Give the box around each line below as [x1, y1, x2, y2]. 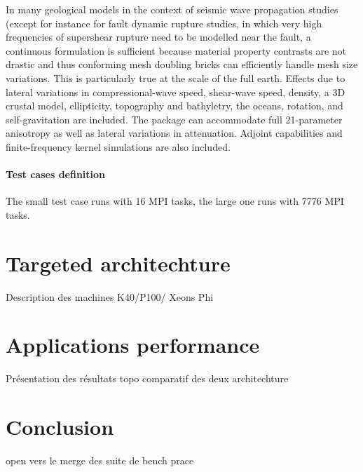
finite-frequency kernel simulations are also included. [6, 139, 231, 154]
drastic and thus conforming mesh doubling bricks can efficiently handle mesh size [6, 57, 358, 72]
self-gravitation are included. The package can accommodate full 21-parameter [6, 112, 343, 126]
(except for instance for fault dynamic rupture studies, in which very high [6, 15, 322, 30]
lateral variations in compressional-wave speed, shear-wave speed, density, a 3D [6, 84, 345, 99]
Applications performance [6, 330, 260, 359]
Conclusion [6, 412, 114, 441]
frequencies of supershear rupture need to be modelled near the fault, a [6, 29, 311, 44]
